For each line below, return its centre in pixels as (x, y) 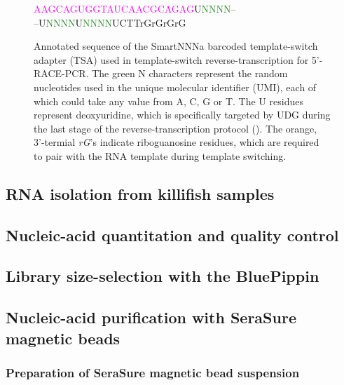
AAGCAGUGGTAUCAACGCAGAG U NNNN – (135, 8)
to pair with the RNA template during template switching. (160, 155)
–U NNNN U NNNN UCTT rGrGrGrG (110, 22)
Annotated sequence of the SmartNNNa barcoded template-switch (176, 46)
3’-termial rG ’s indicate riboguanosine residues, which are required (177, 142)
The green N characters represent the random (190, 73)
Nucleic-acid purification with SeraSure (151, 317)
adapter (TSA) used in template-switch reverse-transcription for (171, 59)
